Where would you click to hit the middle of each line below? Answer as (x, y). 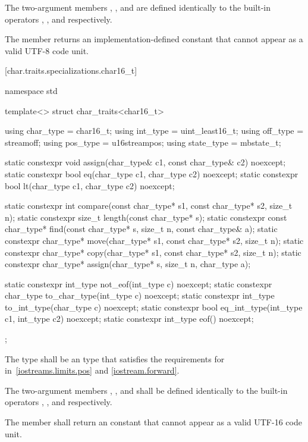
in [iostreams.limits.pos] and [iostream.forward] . (92, 370)
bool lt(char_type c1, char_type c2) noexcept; (90, 185)
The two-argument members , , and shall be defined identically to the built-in (146, 390)
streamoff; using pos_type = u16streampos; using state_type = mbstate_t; (143, 142)
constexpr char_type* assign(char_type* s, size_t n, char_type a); (128, 264)
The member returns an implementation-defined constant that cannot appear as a (154, 39)
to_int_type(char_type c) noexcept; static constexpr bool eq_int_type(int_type (154, 307)
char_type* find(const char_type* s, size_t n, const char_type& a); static (141, 229)
